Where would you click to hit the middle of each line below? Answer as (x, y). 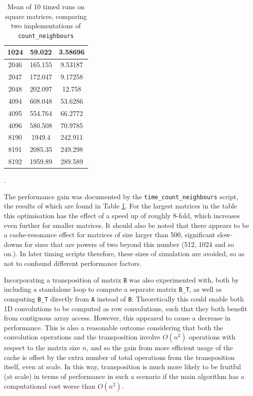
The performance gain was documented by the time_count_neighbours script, (121, 196)
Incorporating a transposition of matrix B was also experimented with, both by (121, 279)
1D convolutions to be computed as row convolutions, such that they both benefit (126, 308)
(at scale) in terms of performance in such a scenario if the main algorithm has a (124, 376)
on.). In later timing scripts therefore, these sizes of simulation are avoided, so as (124, 254)
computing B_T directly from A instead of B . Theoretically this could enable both (124, 298)
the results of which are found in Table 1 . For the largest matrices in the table (121, 206)
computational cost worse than (50, 386)
